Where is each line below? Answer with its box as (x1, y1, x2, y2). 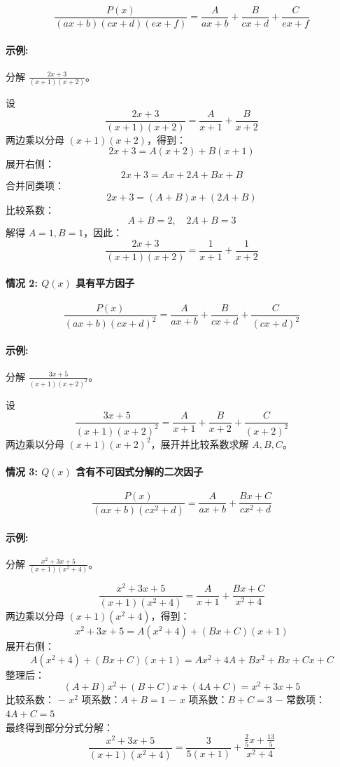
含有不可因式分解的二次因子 (76, 463, 204, 478)
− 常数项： (275, 692, 326, 707)
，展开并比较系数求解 (150, 436, 249, 451)
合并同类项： (6, 178, 64, 193)
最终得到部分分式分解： (6, 719, 113, 734)
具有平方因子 (76, 276, 135, 290)
